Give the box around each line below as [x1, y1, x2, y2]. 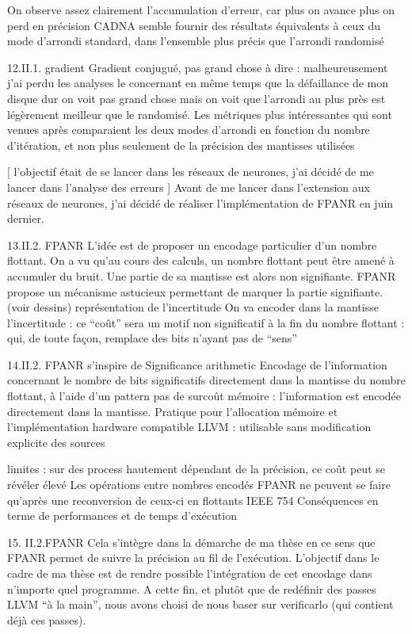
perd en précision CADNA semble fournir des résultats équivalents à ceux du [7, 17, 381, 33]
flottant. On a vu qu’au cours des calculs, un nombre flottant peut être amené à [7, 252, 395, 269]
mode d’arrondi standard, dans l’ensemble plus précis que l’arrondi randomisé [7, 32, 384, 49]
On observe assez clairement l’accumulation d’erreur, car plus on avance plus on [7, 2, 395, 17]
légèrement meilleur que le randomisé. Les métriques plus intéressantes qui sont [7, 105, 392, 122]
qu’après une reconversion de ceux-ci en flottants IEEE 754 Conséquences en [7, 491, 379, 508]
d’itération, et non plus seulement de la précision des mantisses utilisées [7, 136, 355, 153]
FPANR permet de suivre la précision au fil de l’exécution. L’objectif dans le [7, 549, 380, 566]
